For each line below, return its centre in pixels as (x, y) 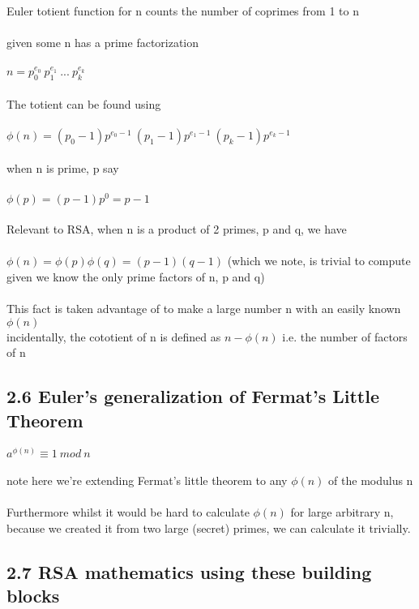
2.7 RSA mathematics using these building (189, 571)
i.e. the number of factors (345, 336)
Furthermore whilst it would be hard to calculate (128, 512)
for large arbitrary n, (342, 512)
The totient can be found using (84, 103)
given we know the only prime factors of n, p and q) (136, 277)
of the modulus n (371, 480)
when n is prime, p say (63, 168)
